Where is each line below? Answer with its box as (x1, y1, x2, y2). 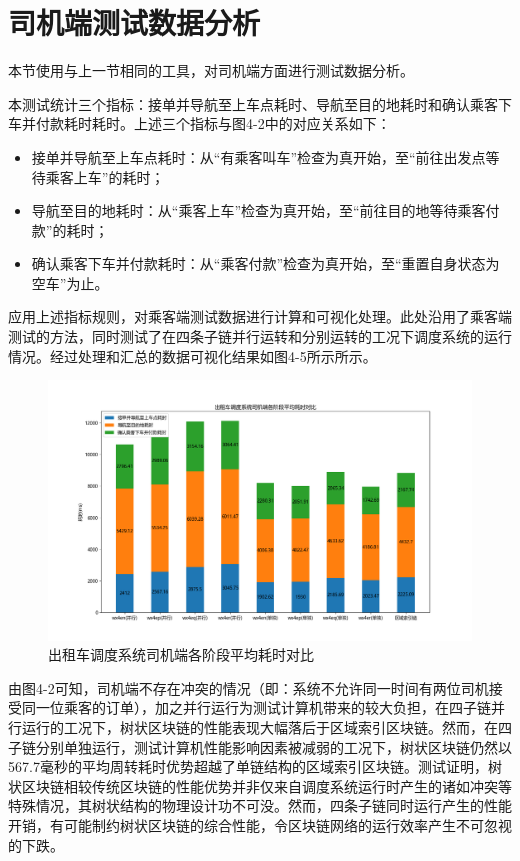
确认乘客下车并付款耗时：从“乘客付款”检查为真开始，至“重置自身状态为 (31, 253, 500, 274)
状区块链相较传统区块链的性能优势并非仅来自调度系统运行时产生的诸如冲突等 (8, 775, 512, 796)
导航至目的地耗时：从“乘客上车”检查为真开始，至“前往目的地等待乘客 (31, 200, 486, 221)
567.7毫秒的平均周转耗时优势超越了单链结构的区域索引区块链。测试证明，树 (8, 756, 502, 777)
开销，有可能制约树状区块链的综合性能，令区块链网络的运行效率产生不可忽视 (8, 815, 512, 836)
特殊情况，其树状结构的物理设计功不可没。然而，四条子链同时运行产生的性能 (8, 795, 512, 816)
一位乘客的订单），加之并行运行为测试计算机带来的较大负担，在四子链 (35, 697, 491, 718)
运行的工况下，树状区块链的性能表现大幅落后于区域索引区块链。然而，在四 (21, 717, 512, 738)
